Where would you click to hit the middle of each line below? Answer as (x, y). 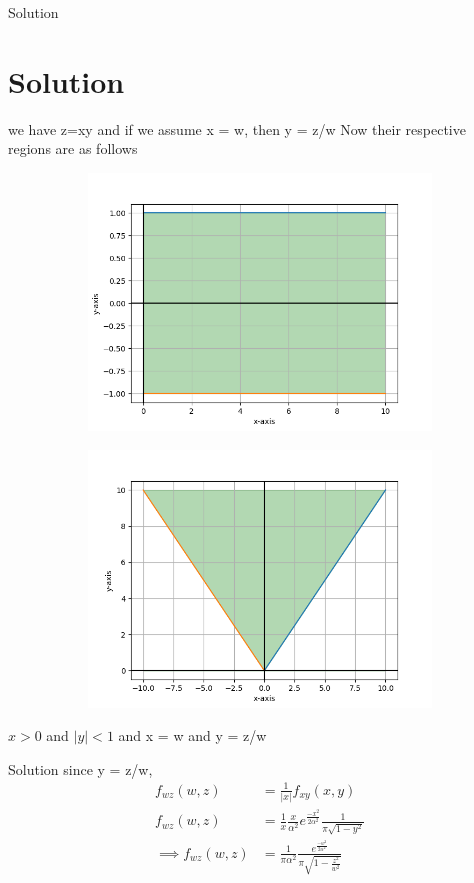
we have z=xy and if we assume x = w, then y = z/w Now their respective (237, 128)
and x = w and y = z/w (192, 735)
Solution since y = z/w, (80, 768)
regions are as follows (73, 148)
